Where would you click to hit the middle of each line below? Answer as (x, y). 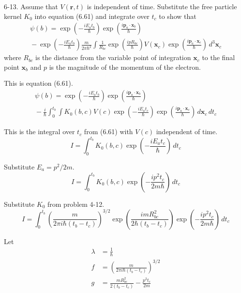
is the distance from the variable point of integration (113, 57)
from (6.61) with (108, 131)
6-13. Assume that (31, 6)
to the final (218, 57)
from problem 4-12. (76, 204)
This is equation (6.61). (38, 83)
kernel (13, 16)
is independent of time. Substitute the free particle (162, 6)
